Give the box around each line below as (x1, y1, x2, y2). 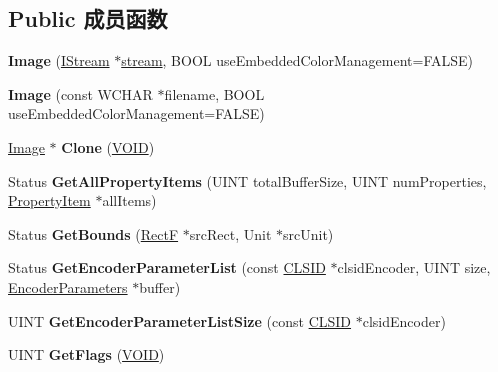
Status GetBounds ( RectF (8, 223, 179, 244)
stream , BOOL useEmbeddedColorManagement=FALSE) (121, 50, 474, 71)
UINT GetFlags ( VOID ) (8, 344, 165, 365)
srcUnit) (283, 223, 334, 244)
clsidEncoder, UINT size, (337, 257, 491, 278)
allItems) (102, 190, 157, 211)
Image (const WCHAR (8, 83, 153, 104)
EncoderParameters (8, 276, 128, 297)
